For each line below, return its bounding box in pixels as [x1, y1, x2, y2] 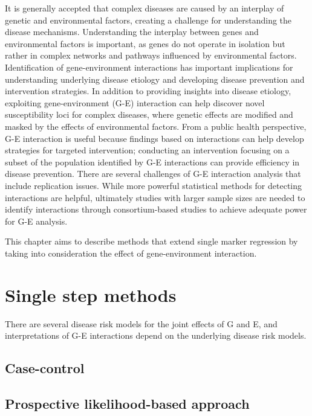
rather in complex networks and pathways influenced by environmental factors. [5, 49, 297, 62]
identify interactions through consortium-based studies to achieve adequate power [5, 203, 307, 216]
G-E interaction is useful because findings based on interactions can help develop [5, 132, 304, 144]
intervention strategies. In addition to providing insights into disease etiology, [5, 85, 291, 97]
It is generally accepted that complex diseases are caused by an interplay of [5, 2, 284, 14]
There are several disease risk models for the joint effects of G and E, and [5, 317, 278, 330]
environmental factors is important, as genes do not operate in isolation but [5, 37, 285, 50]
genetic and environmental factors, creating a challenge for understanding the [5, 13, 292, 26]
